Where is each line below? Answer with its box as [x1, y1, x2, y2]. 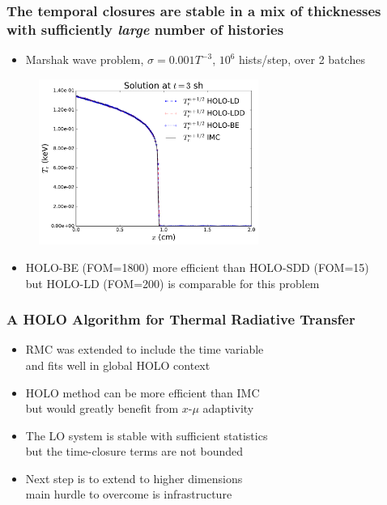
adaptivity [202, 400, 254, 417]
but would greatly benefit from [25, 400, 179, 417]
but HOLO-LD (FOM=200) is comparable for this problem [25, 274, 320, 291]
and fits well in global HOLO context [25, 356, 211, 373]
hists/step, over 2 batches [239, 51, 365, 68]
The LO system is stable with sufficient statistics [25, 426, 268, 443]
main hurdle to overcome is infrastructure [25, 486, 232, 503]
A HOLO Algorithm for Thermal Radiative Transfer [6, 309, 355, 329]
